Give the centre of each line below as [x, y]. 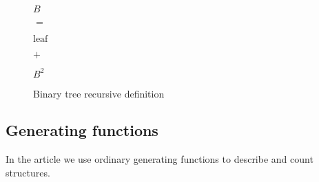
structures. [28, 172]
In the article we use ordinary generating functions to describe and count [159, 159]
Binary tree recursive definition [99, 93]
